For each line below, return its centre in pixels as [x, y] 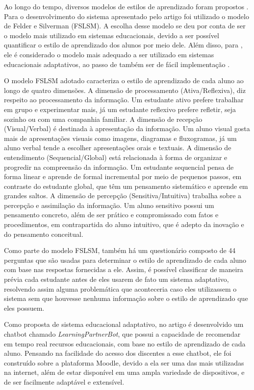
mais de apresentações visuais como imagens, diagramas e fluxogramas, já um [120, 138]
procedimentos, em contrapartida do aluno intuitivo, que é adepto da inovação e [124, 224]
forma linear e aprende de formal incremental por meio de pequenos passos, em [123, 176]
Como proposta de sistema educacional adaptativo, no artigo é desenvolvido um [124, 324]
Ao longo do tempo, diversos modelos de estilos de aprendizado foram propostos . [126, 6]
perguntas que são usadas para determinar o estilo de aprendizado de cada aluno [125, 260]
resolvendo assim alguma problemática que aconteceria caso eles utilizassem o [120, 288]
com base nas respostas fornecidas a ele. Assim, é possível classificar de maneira [124, 269]
